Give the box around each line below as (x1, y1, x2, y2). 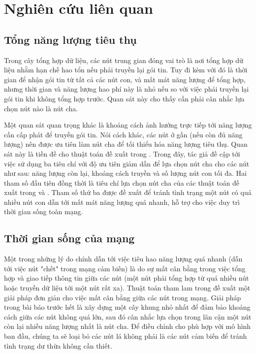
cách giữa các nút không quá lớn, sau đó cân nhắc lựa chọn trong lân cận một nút (4, 311, 252, 322)
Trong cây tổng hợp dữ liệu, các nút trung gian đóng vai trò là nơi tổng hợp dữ (4, 55, 243, 65)
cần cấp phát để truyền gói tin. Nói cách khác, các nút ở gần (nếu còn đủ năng (4, 129, 243, 139)
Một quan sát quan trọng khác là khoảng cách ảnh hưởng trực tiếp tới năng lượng (4, 120, 252, 130)
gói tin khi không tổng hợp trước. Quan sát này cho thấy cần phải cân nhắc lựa (4, 93, 245, 103)
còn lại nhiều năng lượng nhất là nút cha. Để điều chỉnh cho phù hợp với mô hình (4, 321, 251, 331)
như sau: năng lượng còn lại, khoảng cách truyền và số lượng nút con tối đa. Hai (4, 168, 247, 178)
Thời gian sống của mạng (4, 230, 135, 246)
